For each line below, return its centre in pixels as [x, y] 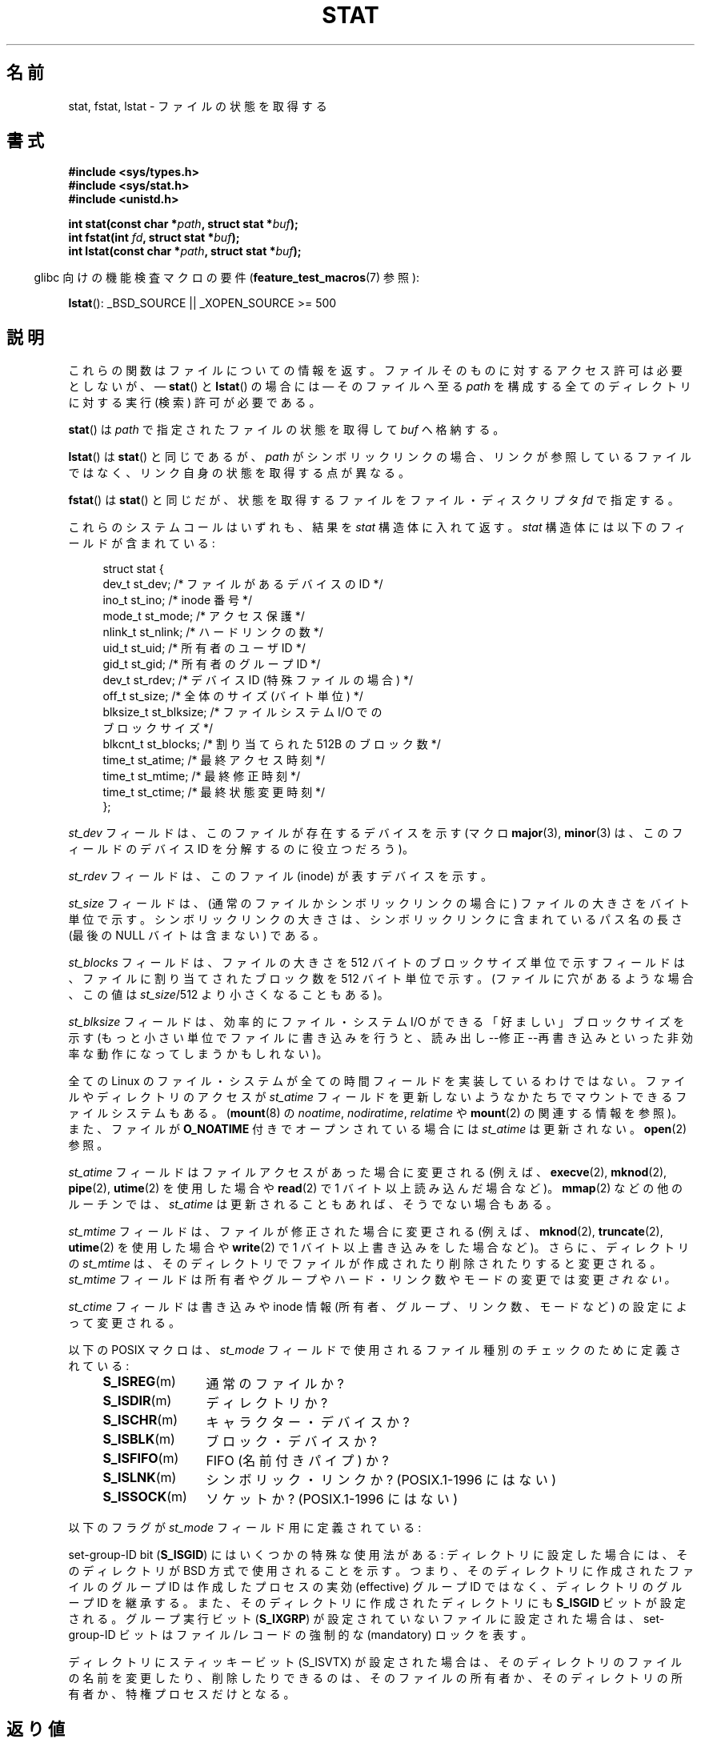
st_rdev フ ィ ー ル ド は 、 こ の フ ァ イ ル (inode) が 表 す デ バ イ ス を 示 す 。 [280, 876]
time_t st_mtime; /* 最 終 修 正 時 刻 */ [202, 776]
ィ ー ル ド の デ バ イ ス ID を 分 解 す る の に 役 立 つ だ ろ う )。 [241, 849]
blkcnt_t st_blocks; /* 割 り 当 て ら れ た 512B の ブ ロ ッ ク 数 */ [272, 744]
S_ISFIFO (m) [141, 1459]
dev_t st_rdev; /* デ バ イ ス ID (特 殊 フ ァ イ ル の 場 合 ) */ [258, 680]
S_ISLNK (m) [140, 1478]
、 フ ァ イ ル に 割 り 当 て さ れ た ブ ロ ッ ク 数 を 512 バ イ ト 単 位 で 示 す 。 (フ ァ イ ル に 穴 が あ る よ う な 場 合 [381, 979]
